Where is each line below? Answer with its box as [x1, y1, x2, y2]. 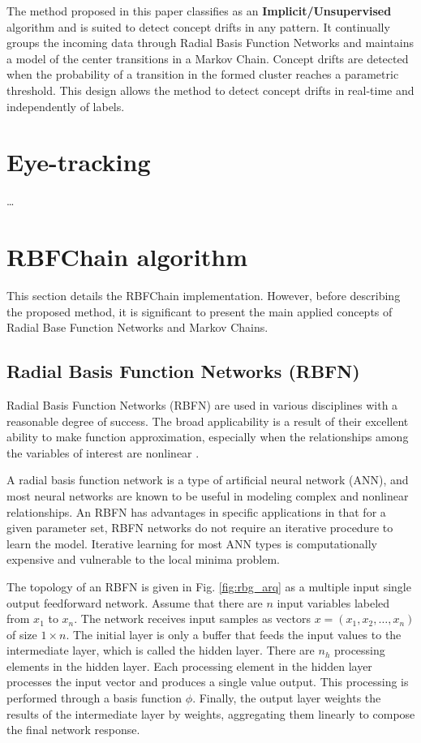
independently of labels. [6, 97, 125, 114]
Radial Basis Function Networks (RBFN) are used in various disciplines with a [6, 396, 398, 413]
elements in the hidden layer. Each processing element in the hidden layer [6, 657, 372, 674]
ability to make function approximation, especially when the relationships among [6, 428, 409, 445]
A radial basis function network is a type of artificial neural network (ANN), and [6, 471, 409, 488]
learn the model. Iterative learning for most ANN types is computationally [6, 535, 377, 552]
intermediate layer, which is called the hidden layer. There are [6, 642, 315, 659]
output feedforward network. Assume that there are [6, 594, 263, 611]
